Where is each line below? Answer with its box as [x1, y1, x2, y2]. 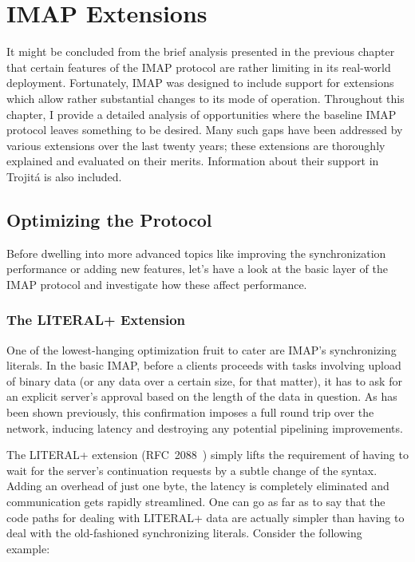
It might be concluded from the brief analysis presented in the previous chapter [6, 43, 395, 60]
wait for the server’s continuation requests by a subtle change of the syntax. [6, 461, 377, 478]
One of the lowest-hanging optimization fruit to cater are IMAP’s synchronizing [6, 341, 397, 358]
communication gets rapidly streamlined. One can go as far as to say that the [6, 493, 385, 510]
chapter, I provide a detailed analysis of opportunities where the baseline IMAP [6, 105, 397, 122]
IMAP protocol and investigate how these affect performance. [6, 275, 307, 292]
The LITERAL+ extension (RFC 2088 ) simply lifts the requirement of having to [6, 446, 409, 463]
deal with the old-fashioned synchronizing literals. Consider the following [6, 524, 362, 541]
